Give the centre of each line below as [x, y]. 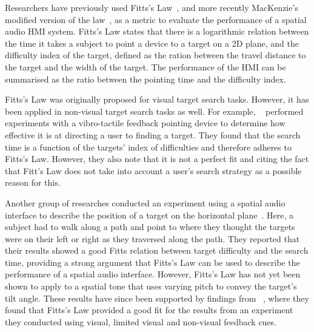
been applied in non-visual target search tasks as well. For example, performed [154, 111]
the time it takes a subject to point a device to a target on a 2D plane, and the [152, 43]
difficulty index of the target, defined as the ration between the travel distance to [155, 55]
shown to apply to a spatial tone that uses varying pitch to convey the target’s [151, 286]
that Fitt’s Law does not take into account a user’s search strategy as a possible [153, 170]
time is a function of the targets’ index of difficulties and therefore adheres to [148, 147]
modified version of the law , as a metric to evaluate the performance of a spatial [156, 19]
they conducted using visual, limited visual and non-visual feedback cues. [141, 321]
